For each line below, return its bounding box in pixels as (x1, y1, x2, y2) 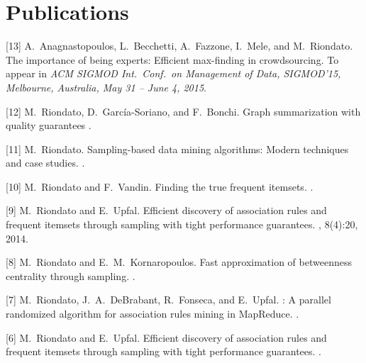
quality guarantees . (6, 118, 91, 133)
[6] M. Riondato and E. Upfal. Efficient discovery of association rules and (6, 330, 327, 345)
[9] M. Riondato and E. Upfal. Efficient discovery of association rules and (6, 203, 327, 218)
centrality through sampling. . (6, 268, 135, 283)
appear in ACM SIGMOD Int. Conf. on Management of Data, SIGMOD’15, (6, 66, 341, 81)
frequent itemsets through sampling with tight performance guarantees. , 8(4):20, (6, 217, 358, 232)
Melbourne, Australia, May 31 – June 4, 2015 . (6, 79, 206, 94)
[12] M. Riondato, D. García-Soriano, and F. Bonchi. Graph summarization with (6, 104, 361, 118)
